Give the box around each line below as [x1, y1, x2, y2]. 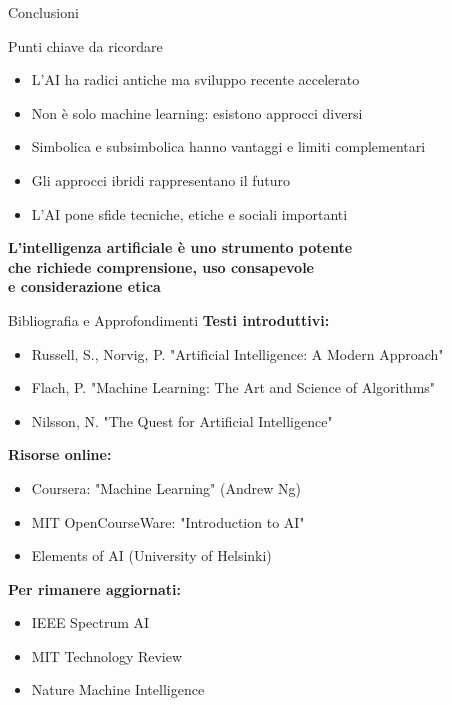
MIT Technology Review [31, 645, 183, 666]
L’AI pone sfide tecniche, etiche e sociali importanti [31, 203, 348, 224]
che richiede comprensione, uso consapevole [8, 256, 314, 277]
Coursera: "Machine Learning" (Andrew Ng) [31, 477, 301, 498]
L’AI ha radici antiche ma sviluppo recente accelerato [31, 69, 360, 90]
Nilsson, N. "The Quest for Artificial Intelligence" [31, 410, 333, 431]
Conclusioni [8, 2, 79, 22]
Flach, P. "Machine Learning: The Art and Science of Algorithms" [31, 377, 436, 398]
